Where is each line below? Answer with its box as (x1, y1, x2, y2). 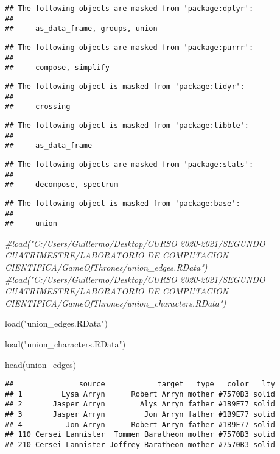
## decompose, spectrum (5, 180, 119, 190)
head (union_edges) (5, 358, 77, 371)
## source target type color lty (5, 380, 275, 389)
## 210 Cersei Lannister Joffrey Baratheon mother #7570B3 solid (5, 441, 275, 450)
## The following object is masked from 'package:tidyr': (5, 82, 245, 91)
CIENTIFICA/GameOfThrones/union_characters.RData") (5, 296, 226, 309)
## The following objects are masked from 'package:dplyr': (5, 4, 254, 13)
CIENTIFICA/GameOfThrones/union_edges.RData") (5, 261, 208, 273)
